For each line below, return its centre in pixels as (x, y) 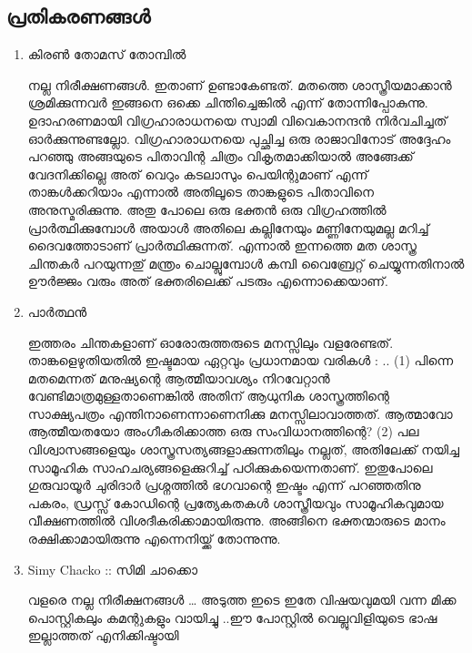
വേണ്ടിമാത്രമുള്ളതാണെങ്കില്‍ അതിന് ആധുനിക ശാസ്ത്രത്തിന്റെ (208, 396)
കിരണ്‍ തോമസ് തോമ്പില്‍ (107, 54)
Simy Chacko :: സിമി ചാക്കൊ (112, 569)
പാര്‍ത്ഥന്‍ (57, 311)
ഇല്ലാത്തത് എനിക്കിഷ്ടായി (103, 635)
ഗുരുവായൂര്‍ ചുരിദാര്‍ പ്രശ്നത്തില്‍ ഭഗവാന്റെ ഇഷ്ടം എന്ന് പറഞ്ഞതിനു (224, 485)
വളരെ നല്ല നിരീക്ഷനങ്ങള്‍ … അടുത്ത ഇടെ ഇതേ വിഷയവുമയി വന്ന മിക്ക (242, 600)
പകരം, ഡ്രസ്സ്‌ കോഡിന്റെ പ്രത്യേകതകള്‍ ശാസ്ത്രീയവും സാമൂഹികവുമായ (236, 502)
